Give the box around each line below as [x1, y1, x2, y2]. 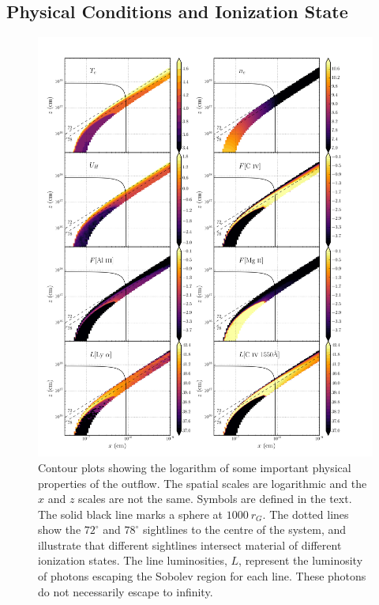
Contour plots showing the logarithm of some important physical [38, 459, 351, 475]
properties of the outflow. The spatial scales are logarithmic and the [38, 475, 367, 491]
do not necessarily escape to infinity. [38, 583, 213, 599]
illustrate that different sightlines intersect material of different [38, 536, 342, 553]
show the [38, 521, 81, 538]
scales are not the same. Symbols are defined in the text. [78, 490, 352, 507]
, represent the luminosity [238, 552, 363, 569]
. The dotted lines [262, 505, 349, 522]
